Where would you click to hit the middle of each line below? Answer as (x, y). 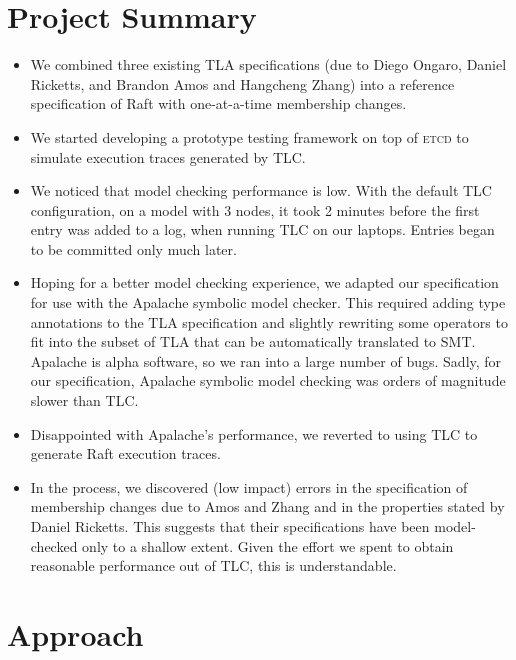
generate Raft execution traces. (125, 453)
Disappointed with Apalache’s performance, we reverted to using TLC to (254, 433)
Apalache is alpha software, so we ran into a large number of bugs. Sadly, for (266, 360)
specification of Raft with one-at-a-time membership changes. (218, 103)
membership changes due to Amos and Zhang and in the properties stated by (267, 506)
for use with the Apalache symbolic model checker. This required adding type (268, 302)
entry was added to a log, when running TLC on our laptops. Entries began (262, 229)
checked (54, 545)
